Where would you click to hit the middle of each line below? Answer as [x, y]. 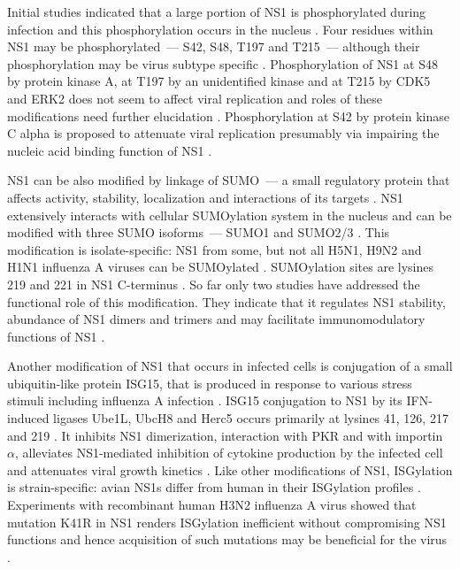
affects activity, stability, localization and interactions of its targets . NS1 [205, 197]
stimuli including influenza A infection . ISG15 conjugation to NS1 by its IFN [218, 400]
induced [28, 418]
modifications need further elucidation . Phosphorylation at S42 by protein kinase [229, 115]
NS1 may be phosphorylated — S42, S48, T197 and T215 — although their [214, 46]
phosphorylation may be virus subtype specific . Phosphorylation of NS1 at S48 [222, 63]
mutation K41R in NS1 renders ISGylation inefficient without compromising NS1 [227, 522]
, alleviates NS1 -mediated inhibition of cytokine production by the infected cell [229, 453]
